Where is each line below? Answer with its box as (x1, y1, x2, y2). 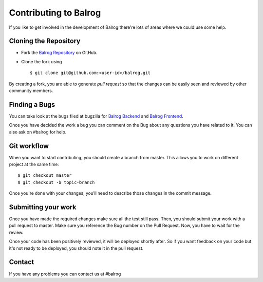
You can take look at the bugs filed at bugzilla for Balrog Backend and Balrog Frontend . (9, 113, 184, 119)
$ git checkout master (18, 173, 72, 178)
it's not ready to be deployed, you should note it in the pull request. (9, 245, 144, 251)
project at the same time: (9, 161, 59, 167)
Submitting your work (9, 203, 76, 211)
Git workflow (9, 142, 49, 150)
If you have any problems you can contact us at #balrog (9, 271, 121, 277)
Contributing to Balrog (9, 7, 101, 18)
